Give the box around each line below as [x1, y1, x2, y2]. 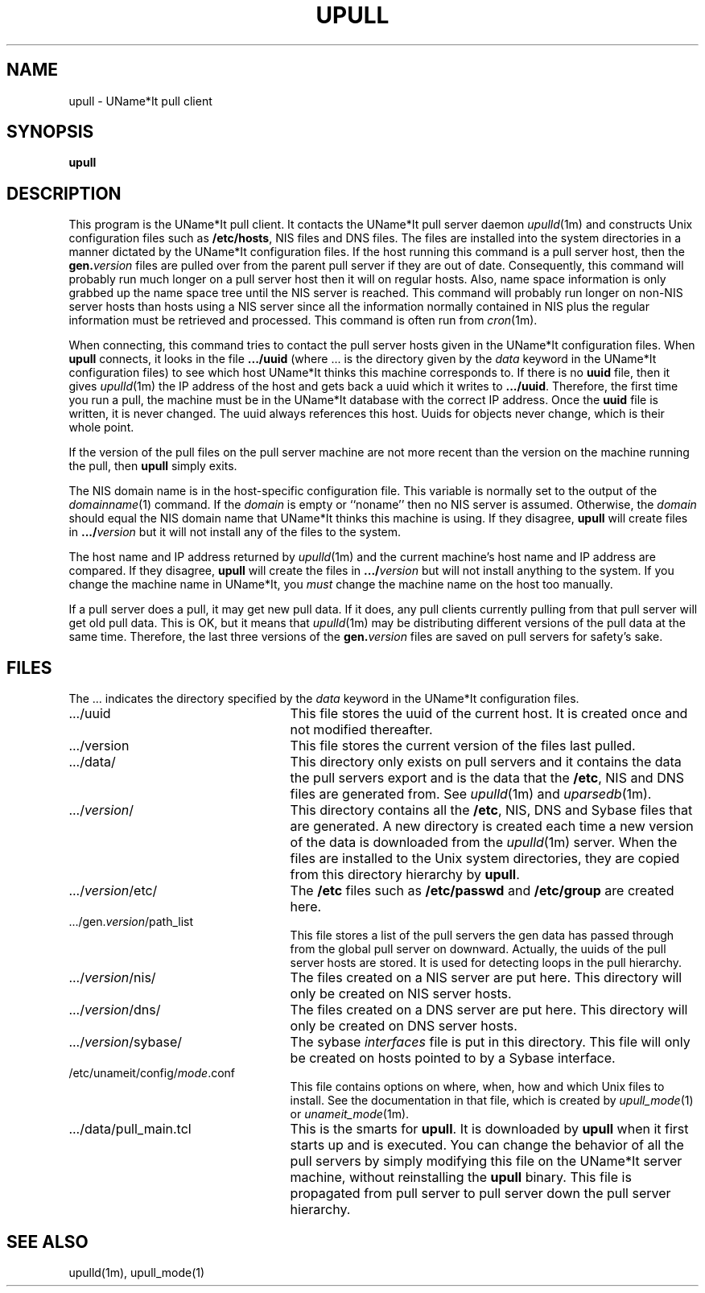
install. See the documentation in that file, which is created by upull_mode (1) [290, 1093, 694, 1108]
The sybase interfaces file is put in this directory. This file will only [290, 1034, 691, 1051]
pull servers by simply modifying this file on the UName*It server [290, 1153, 682, 1170]
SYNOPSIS [6, 122, 94, 143]
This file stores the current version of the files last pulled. [290, 737, 636, 754]
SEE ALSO [6, 1231, 89, 1252]
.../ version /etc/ [68, 882, 158, 899]
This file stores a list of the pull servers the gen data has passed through [290, 928, 674, 943]
